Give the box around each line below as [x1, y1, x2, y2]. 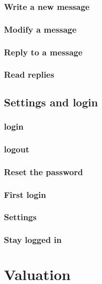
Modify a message [4, 23, 77, 35]
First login [4, 188, 46, 200]
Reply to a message [4, 46, 83, 58]
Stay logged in [4, 234, 62, 246]
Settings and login [4, 94, 98, 109]
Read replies [4, 68, 54, 81]
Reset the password [4, 165, 83, 178]
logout [4, 142, 30, 155]
